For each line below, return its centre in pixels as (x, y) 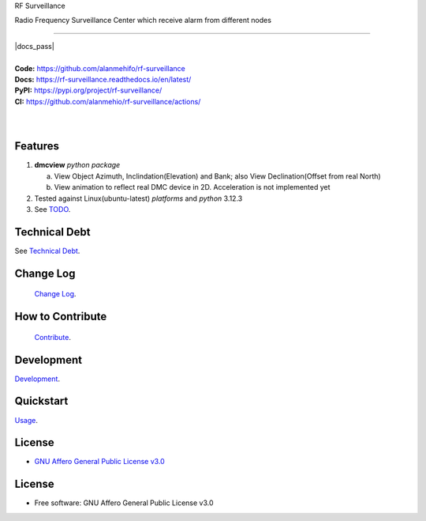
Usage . (26, 420)
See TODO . (52, 209)
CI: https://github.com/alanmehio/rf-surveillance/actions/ (108, 101)
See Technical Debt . (47, 251)
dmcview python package (77, 165)
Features (37, 146)
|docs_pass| (34, 46)
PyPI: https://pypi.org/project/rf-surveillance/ (88, 90)
